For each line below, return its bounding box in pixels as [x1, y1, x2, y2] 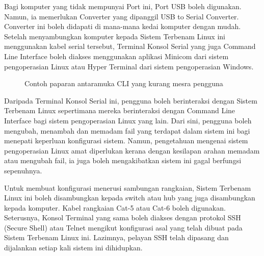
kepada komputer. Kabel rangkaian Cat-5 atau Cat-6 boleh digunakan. [4, 202, 226, 213]
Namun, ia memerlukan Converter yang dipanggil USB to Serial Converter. [4, 11, 239, 21]
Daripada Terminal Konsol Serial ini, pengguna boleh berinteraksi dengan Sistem [4, 95, 257, 106]
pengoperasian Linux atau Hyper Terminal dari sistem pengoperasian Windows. [4, 61, 254, 71]
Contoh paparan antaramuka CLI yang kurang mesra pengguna [24, 78, 223, 89]
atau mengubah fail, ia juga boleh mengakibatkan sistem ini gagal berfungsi [4, 155, 242, 166]
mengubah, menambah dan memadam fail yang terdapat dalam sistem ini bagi [4, 125, 250, 136]
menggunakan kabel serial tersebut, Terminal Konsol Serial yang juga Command [4, 41, 256, 52]
